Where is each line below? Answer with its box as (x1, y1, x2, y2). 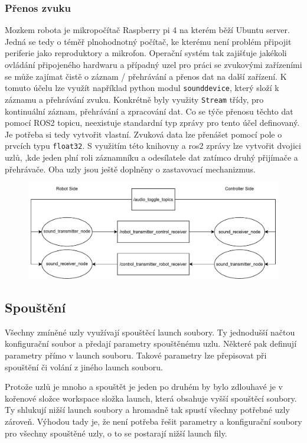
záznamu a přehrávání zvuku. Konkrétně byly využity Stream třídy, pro (5, 93, 264, 105)
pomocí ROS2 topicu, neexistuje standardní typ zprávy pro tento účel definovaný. (5, 116, 300, 129)
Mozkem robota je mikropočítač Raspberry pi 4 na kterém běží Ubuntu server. (5, 24, 290, 36)
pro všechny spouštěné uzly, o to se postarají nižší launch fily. (5, 426, 227, 439)
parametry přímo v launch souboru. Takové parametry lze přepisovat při (5, 349, 267, 361)
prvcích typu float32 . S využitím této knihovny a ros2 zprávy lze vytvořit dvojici (5, 139, 301, 152)
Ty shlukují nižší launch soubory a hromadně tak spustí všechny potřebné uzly (5, 403, 290, 416)
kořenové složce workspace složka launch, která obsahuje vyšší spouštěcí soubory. (5, 392, 297, 404)
